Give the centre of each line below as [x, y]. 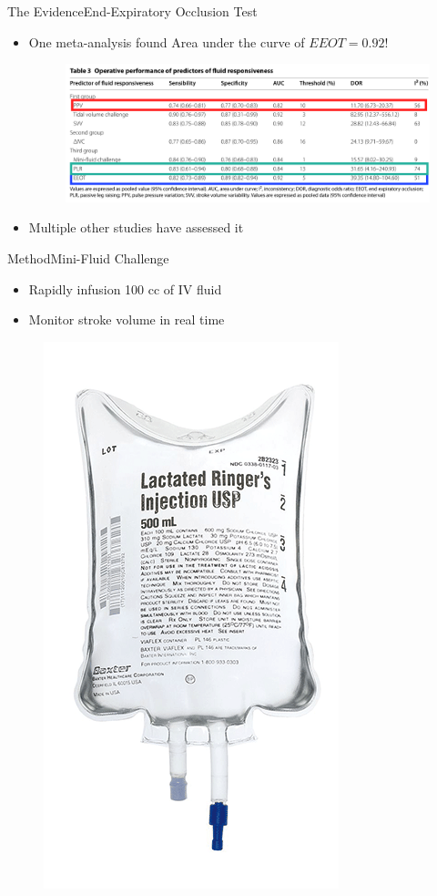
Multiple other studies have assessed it [136, 227]
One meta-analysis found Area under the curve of [167, 41]
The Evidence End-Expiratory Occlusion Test [132, 11]
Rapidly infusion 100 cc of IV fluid [125, 288]
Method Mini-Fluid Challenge [88, 258]
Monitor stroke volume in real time [127, 319]
